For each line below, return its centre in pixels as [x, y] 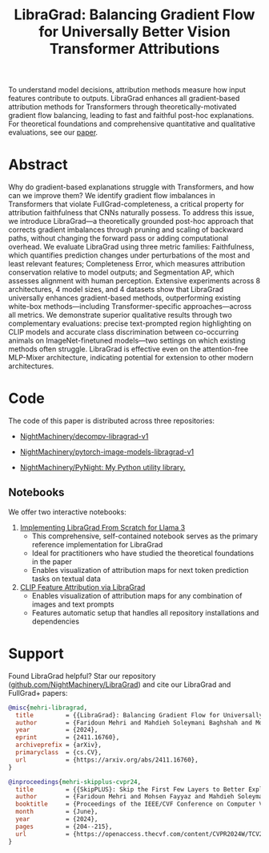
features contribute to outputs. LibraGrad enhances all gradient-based [124, 99]
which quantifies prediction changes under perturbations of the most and [129, 255]
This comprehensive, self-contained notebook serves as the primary [145, 536]
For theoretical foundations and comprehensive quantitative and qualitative [132, 124]
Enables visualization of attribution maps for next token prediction [140, 570]
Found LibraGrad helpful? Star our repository [82, 676]
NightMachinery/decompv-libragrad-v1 [84, 437]
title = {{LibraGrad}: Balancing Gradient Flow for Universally [139, 715]
